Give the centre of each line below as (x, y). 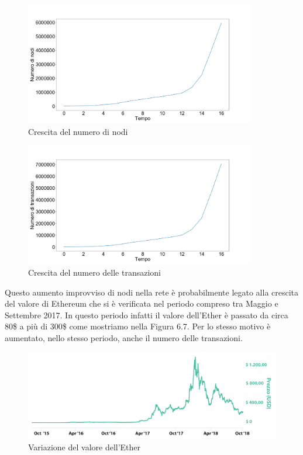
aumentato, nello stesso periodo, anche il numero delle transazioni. (124, 337)
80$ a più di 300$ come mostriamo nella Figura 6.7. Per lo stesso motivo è (138, 326)
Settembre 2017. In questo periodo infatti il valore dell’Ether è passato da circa (147, 315)
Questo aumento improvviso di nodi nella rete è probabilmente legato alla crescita (152, 292)
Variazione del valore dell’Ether (85, 447)
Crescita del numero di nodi (78, 131)
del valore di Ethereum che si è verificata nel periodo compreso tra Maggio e (142, 303)
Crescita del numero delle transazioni (94, 272)
